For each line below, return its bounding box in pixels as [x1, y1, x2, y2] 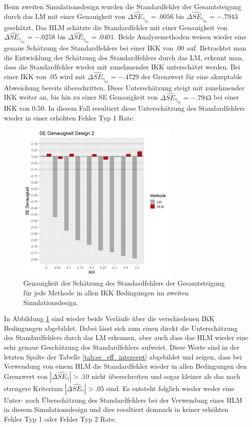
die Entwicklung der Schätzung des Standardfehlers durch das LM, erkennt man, [4, 52, 244, 62]
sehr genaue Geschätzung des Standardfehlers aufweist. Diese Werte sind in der [4, 342, 240, 352]
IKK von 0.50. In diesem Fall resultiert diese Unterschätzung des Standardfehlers [4, 103, 245, 113]
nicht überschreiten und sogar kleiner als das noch [91, 371, 240, 381]
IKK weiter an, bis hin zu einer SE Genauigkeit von [4, 92, 158, 102]
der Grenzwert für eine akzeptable [141, 71, 242, 82]
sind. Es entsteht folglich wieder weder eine [106, 383, 235, 393]
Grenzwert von [4, 371, 48, 381]
